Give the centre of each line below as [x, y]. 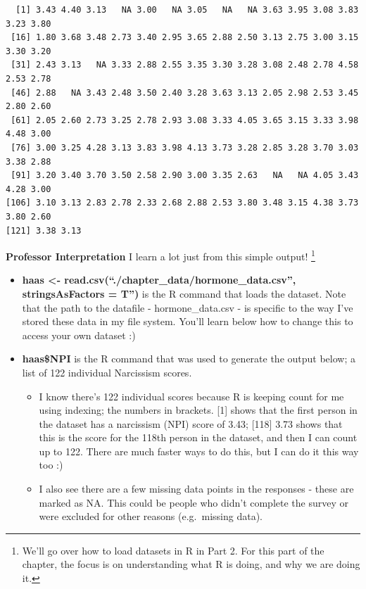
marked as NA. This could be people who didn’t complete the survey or [194, 502]
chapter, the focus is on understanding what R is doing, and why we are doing [191, 564]
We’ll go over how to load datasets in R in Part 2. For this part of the [173, 550]
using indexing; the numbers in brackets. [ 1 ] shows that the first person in [198, 410]
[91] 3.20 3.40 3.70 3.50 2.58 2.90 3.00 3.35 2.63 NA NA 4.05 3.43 [185, 176]
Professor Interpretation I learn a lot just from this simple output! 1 [160, 255]
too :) [51, 465]
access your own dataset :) [79, 335]
